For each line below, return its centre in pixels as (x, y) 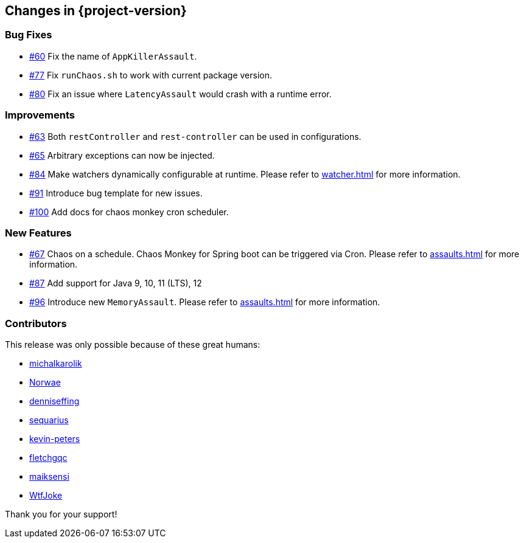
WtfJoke (46, 496)
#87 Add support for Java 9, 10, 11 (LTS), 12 (116, 283)
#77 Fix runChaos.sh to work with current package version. (151, 75)
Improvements (40, 115)
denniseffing (54, 401)
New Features (38, 233)
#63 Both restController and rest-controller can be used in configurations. (195, 136)
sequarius (49, 420)
